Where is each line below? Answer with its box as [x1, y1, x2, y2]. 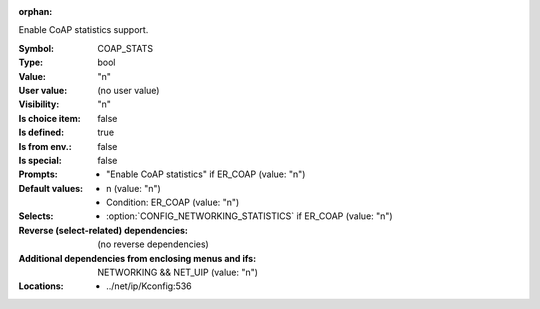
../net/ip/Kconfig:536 [106, 280, 192, 292]
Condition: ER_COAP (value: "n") [106, 196, 240, 209]
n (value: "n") [106, 182, 162, 194]
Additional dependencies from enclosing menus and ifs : [18, 252, 257, 264]
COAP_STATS [97, 42, 154, 54]
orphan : [18, 6, 53, 17]
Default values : [18, 182, 84, 194]
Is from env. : [18, 140, 72, 152]
